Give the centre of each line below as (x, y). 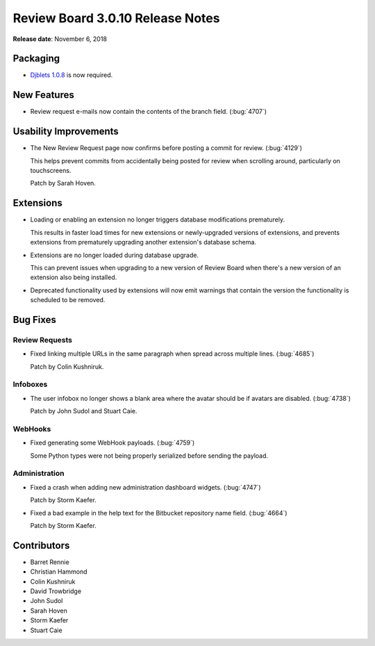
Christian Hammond (59, 572)
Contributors (41, 545)
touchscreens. (51, 171)
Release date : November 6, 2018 (60, 39)
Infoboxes (30, 384)
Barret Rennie (50, 562)
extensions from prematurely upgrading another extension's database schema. (143, 242)
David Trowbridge (56, 591)
